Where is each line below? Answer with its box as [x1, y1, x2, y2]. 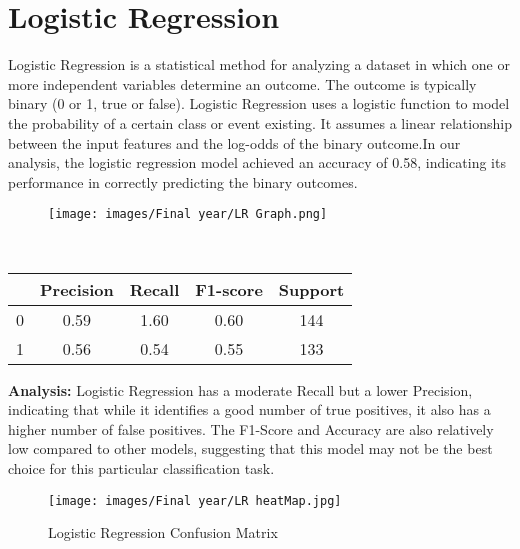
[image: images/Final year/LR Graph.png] [48, 207, 328, 222]
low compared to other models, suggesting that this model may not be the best [8, 438, 493, 459]
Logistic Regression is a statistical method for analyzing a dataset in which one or [8, 54, 510, 75]
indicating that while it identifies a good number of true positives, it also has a [8, 399, 491, 420]
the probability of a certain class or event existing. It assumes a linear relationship [8, 112, 512, 133]
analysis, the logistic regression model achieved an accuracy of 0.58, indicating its [8, 152, 506, 173]
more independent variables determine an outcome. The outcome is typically [8, 73, 477, 94]
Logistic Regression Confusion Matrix [48, 522, 278, 543]
